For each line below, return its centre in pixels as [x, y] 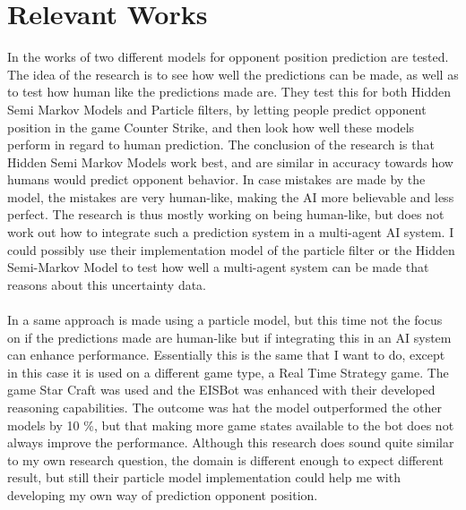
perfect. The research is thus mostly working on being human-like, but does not [226, 214]
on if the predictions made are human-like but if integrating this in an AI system [229, 337]
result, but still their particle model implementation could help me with [204, 477]
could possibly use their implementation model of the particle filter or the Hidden [231, 249]
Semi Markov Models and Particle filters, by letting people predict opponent [217, 109]
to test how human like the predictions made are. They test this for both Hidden [229, 92]
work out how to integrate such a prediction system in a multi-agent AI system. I [231, 232]
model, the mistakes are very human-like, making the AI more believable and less [231, 196]
